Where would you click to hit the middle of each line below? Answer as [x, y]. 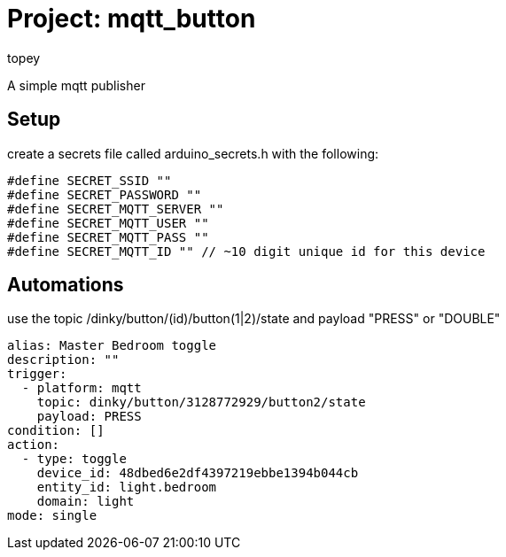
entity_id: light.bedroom [127, 487]
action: [34, 445]
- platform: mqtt [82, 388]
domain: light [86, 502]
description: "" [63, 360]
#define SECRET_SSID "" [90, 180]
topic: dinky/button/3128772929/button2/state [201, 402]
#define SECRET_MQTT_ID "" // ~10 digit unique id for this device [246, 251]
